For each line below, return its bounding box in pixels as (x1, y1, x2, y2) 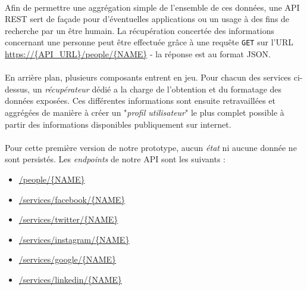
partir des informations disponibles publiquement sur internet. (5, 118, 231, 130)
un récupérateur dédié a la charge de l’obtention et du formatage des (32, 82, 282, 95)
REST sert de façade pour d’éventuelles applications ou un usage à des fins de (5, 13, 290, 25)
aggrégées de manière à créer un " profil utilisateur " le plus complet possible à (5, 106, 284, 118)
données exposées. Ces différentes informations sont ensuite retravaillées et (5, 94, 275, 107)
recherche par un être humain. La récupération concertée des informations (5, 24, 274, 36)
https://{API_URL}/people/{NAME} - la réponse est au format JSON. (5, 48, 271, 60)
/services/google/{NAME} (18, 253, 117, 266)
